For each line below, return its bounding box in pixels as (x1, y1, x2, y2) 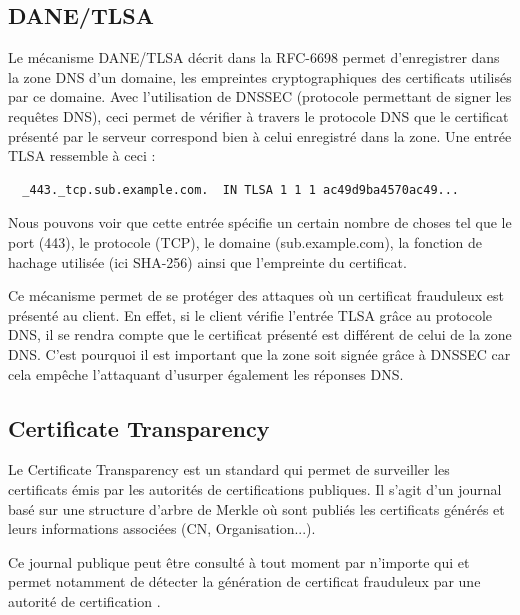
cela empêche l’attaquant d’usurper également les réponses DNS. (8, 363, 404, 384)
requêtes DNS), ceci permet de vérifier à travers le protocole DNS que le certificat (8, 105, 509, 126)
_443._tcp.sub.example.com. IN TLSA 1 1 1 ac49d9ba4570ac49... (22, 182, 460, 197)
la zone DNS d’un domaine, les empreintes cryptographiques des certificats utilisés (8, 66, 512, 87)
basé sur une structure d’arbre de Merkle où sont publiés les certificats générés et (8, 498, 505, 519)
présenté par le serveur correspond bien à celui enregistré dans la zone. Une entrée (8, 125, 512, 146)
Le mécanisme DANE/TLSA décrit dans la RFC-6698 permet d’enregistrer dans (8, 47, 500, 68)
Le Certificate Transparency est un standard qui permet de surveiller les (8, 459, 450, 480)
